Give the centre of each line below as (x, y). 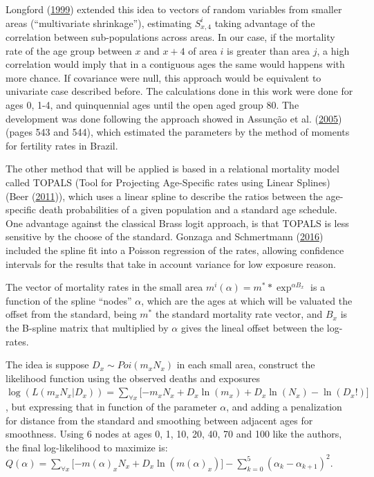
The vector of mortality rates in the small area (104, 287)
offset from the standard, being (71, 314)
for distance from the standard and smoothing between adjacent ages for (159, 420)
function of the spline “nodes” (69, 300)
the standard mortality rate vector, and (239, 314)
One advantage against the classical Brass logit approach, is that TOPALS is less (177, 223)
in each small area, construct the (246, 364)
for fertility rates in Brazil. (62, 145)
